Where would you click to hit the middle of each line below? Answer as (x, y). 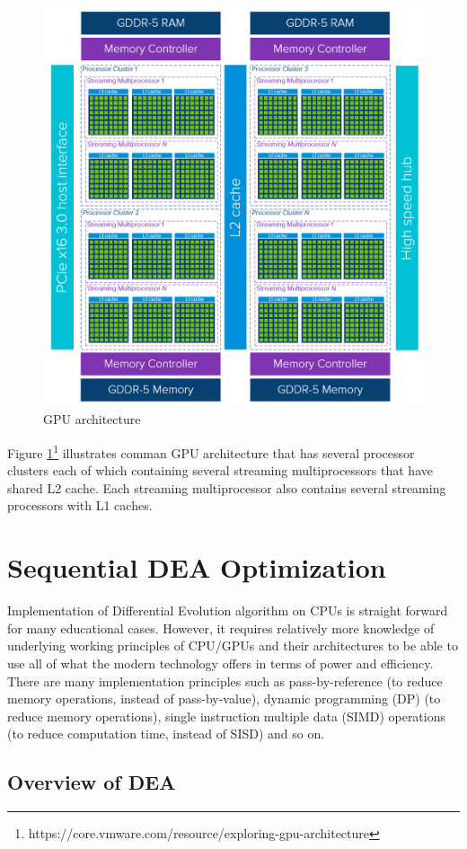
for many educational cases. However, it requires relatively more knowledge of (221, 628)
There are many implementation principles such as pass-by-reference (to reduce (225, 681)
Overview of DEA (92, 782)
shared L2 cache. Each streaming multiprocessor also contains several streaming (227, 487)
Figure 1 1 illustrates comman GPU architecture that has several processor (211, 451)
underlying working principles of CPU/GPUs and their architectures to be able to (233, 646)
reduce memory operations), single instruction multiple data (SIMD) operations (227, 716)
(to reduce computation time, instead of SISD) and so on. (166, 734)
